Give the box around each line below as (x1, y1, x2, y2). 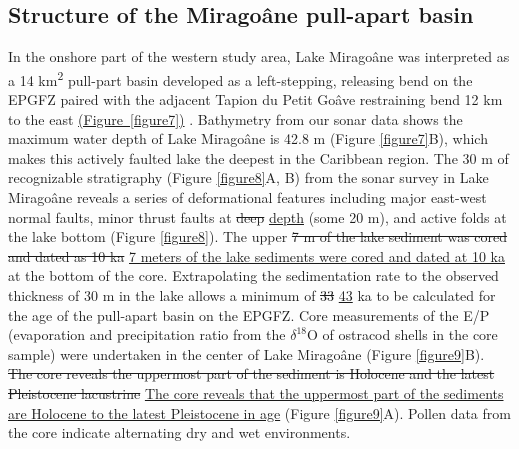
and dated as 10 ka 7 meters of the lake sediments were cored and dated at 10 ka (8, 245, 505, 266)
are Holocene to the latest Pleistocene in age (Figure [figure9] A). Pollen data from (8, 402, 511, 423)
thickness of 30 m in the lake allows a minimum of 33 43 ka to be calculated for (8, 284, 496, 305)
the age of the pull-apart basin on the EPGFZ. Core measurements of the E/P (8, 304, 490, 325)
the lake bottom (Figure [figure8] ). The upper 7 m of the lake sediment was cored (8, 226, 508, 247)
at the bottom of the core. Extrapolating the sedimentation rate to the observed (8, 265, 499, 286)
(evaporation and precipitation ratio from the (8, 324, 286, 345)
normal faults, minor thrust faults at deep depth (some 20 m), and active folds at (8, 206, 507, 227)
